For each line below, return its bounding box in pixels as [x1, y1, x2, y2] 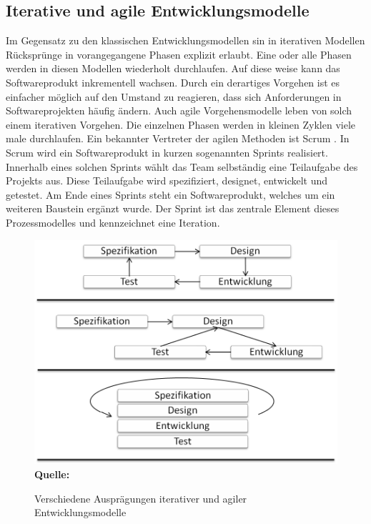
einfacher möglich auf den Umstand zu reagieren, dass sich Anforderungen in [6, 89, 342, 104]
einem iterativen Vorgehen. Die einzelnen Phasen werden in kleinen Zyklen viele [6, 117, 356, 132]
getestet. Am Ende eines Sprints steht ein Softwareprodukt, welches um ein [6, 187, 335, 202]
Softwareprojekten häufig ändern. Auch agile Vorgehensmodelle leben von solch [6, 103, 352, 118]
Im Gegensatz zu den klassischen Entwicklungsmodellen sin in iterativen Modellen [6, 33, 365, 48]
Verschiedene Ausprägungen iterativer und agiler [34, 490, 247, 505]
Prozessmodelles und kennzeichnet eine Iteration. [6, 214, 220, 229]
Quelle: [34, 466, 70, 481]
